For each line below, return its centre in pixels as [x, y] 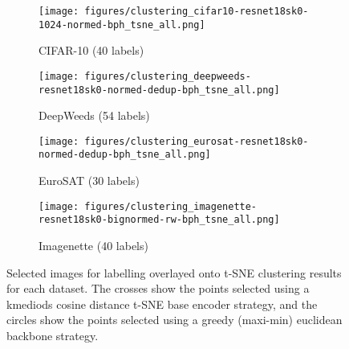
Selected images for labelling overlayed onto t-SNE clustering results [174, 272]
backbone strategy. [53, 335]
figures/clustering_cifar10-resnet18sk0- [197, 11]
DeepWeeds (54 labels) [94, 115]
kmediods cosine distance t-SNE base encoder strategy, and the [162, 304]
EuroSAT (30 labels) [89, 181]
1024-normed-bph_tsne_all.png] [122, 25]
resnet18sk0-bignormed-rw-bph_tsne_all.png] [159, 220]
